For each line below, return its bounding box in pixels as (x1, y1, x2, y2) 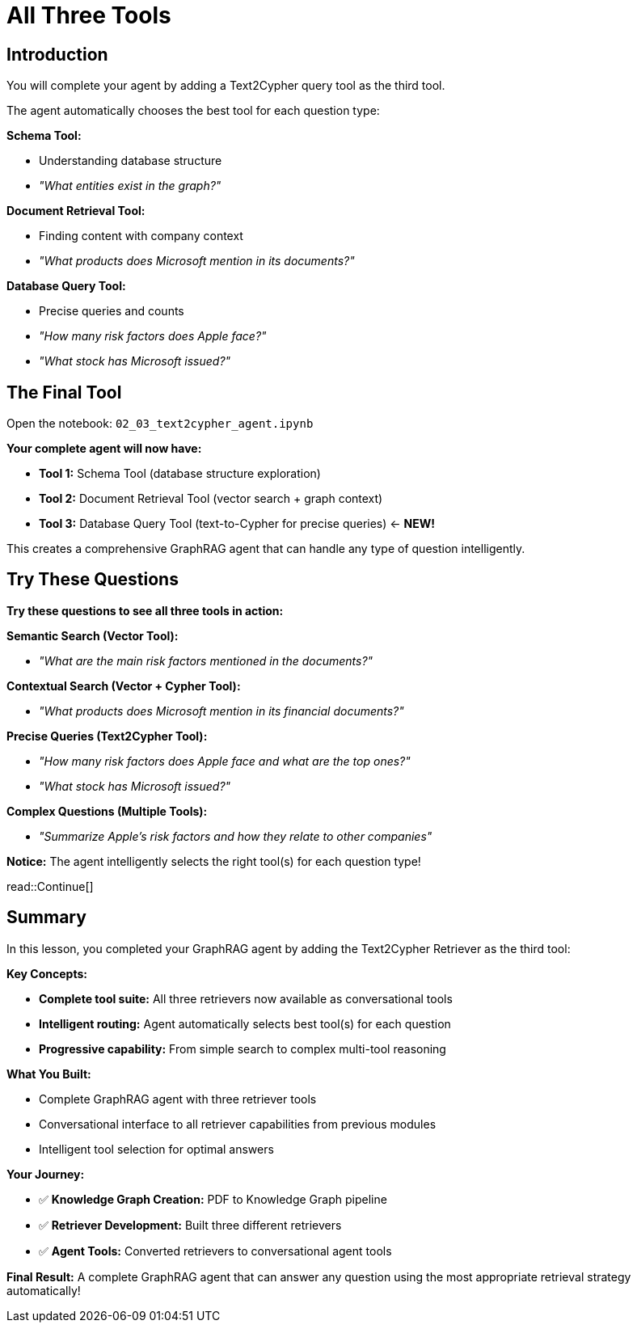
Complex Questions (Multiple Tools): (6, 804, 208, 818)
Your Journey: (6, 1167, 85, 1181)
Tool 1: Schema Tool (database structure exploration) (39, 466, 321, 481)
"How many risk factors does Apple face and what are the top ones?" (39, 753, 411, 768)
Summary (6, 907, 86, 928)
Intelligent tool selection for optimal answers (39, 1141, 274, 1156)
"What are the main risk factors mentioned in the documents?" (39, 653, 373, 668)
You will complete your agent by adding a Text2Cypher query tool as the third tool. (6, 78, 445, 93)
